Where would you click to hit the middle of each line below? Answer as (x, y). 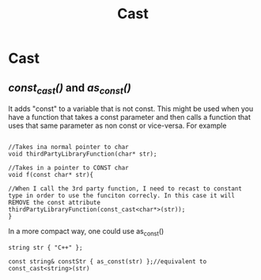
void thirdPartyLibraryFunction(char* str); (83, 154)
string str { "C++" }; (45, 247)
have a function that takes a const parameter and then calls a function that (130, 117)
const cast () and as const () (70, 88)
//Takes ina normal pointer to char (68, 148)
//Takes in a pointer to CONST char (68, 168)
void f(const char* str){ (51, 175)
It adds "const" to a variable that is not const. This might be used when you (131, 109)
